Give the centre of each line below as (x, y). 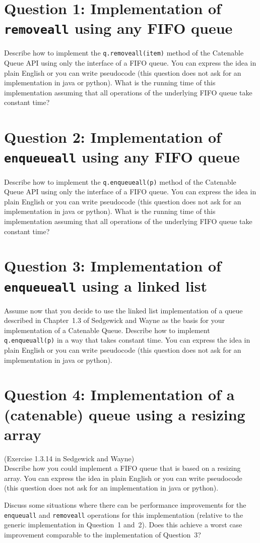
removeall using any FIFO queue (118, 28)
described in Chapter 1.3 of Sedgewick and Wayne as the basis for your (114, 320)
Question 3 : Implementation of (113, 266)
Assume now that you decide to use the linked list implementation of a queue (123, 310)
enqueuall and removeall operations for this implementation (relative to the (124, 514)
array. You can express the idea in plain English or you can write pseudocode (123, 478)
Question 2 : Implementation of (113, 137)
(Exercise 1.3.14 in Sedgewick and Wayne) (69, 458)
